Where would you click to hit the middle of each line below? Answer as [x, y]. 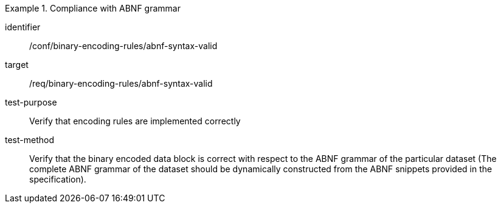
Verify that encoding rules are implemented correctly [135, 121]
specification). [58, 179]
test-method [29, 140]
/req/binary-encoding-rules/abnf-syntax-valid [121, 83]
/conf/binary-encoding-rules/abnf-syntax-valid [123, 46]
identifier [23, 27]
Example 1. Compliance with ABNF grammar [93, 8]
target [17, 65]
